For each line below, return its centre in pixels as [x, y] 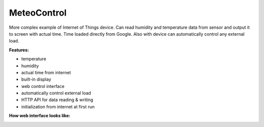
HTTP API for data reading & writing [57, 100]
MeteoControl [38, 13]
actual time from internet [46, 72]
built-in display [36, 79]
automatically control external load [56, 93]
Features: [19, 50]
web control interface [43, 86]
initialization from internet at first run [58, 106]
